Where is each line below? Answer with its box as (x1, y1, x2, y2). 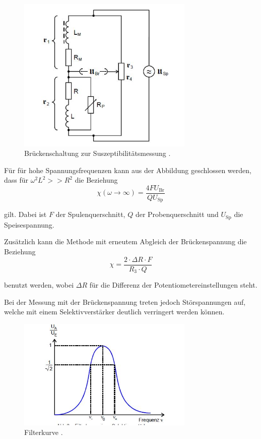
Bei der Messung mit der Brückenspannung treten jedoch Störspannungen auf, (4, 296, 246, 307)
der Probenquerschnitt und (135, 209, 219, 219)
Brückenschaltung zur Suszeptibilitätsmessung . (24, 148, 171, 158)
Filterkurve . (24, 427, 63, 437)
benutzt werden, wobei (4, 280, 74, 290)
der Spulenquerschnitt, (55, 209, 125, 219)
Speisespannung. (4, 219, 54, 230)
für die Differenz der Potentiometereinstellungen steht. (89, 280, 257, 290)
